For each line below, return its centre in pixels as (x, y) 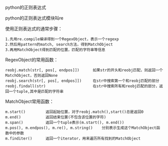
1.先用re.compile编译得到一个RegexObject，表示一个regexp (62, 39)
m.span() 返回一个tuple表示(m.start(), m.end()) (65, 122)
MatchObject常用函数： (30, 101)
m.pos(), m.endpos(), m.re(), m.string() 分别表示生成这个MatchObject (81, 128)
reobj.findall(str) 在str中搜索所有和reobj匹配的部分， (82, 86)
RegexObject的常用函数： (32, 60)
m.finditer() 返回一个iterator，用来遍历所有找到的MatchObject (73, 138)
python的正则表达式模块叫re (34, 18)
